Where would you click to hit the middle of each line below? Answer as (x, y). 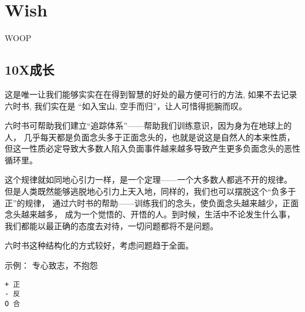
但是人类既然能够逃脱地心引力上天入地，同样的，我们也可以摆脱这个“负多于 (150, 191)
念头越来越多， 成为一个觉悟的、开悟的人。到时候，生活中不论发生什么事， (150, 214)
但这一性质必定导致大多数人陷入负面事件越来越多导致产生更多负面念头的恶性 (152, 148)
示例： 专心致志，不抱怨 (51, 265)
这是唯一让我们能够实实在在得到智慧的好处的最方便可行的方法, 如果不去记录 (151, 94)
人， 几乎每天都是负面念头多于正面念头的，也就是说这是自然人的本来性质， (150, 137)
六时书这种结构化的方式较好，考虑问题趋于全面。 (99, 245)
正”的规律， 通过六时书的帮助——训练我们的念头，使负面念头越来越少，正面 (152, 202)
